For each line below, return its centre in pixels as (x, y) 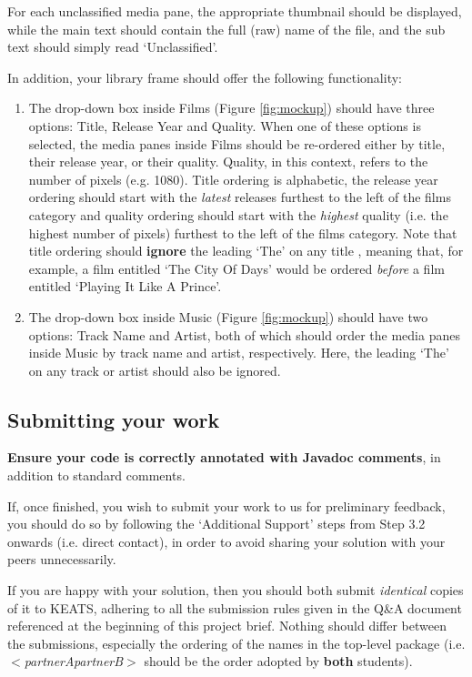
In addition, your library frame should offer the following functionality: (205, 77)
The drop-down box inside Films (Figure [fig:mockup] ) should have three (231, 108)
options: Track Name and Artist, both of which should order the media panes (244, 334)
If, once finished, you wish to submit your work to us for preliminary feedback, (226, 505)
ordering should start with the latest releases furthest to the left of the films (240, 197)
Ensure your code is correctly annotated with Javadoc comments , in (224, 457)
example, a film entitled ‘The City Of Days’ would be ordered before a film (236, 268)
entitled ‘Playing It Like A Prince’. (125, 286)
